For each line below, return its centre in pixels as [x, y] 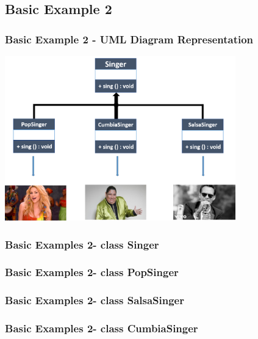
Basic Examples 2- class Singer [82, 244]
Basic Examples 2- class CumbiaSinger [102, 328]
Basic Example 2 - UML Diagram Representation [129, 39]
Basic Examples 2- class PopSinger [92, 272]
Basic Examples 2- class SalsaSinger [95, 300]
